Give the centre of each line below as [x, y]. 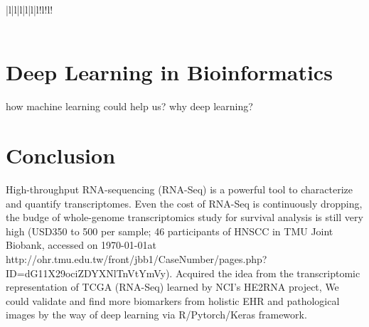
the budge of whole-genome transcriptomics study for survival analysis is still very [184, 217]
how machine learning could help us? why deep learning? [129, 106]
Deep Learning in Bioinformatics [169, 72]
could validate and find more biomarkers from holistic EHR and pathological [173, 300]
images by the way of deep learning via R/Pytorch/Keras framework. [156, 315]
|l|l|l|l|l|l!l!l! [30, 9]
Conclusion [61, 155]
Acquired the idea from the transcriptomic [268, 273]
